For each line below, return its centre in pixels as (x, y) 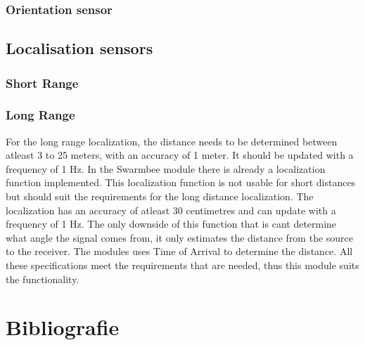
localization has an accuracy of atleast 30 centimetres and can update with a (171, 210)
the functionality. (43, 279)
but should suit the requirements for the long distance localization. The (160, 196)
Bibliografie (63, 327)
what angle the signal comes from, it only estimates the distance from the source (180, 237)
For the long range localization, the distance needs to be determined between (172, 141)
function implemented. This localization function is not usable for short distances (181, 182)
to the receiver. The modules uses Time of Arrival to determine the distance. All (179, 251)
